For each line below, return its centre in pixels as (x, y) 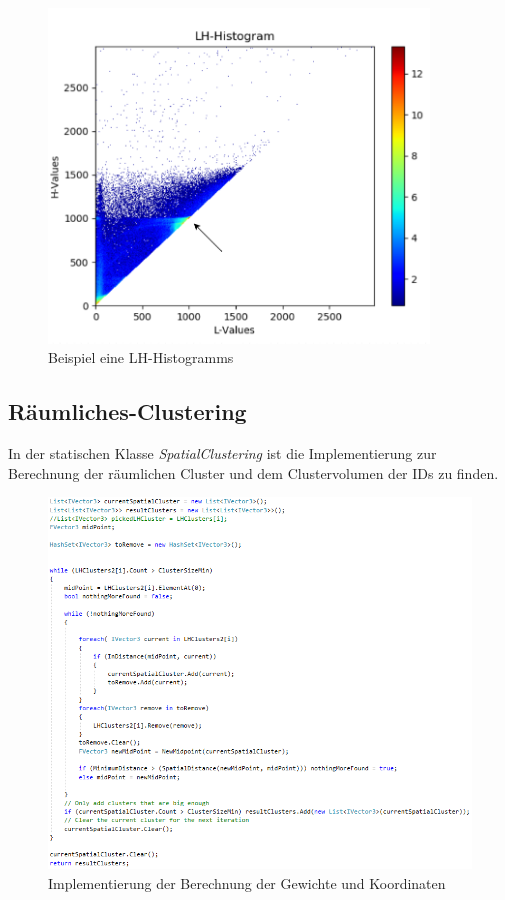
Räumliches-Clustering (127, 411)
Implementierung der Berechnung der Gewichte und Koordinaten (247, 883)
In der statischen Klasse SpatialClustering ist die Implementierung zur (222, 453)
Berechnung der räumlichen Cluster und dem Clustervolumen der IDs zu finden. (253, 472)
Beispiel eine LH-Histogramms (141, 357)
